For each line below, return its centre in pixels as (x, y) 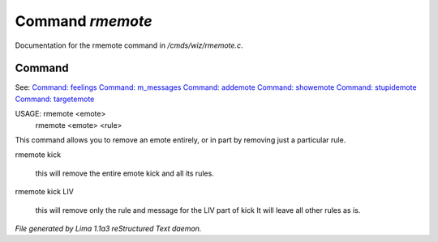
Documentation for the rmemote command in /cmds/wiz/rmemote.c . (129, 45)
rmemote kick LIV (45, 192)
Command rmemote (84, 21)
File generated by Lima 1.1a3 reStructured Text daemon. (108, 228)
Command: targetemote (55, 99)
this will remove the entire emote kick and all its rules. (125, 173)
